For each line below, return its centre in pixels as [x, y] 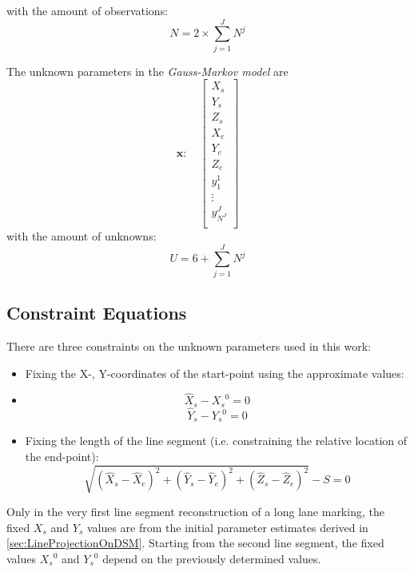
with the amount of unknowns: [82, 236]
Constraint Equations [97, 313]
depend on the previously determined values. [212, 558]
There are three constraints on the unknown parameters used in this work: [189, 346]
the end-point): [62, 457]
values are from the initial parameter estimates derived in [227, 527]
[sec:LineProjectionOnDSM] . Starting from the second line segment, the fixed [195, 543]
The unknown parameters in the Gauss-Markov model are [147, 71]
